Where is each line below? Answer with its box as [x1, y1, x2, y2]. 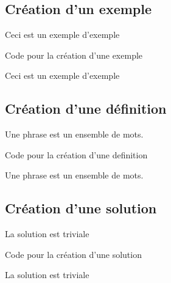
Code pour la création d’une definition [5, 148, 148, 161]
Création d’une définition [5, 99, 167, 118]
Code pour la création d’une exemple [5, 48, 143, 61]
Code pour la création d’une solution [5, 248, 142, 260]
